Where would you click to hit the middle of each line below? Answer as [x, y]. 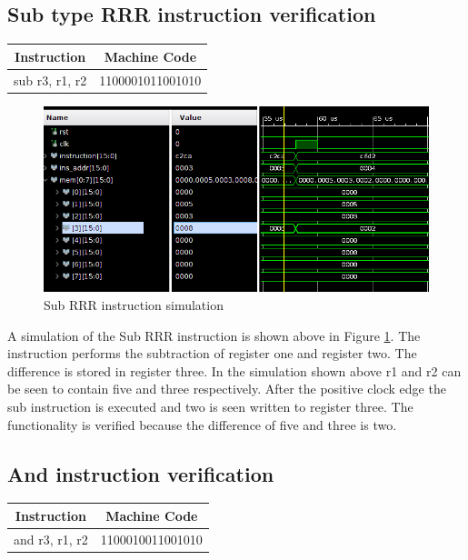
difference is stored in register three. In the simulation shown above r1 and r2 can [234, 370]
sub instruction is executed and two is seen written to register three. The [210, 406]
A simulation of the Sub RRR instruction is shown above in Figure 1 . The [214, 335]
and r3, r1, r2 [51, 539]
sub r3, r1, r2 [50, 80]
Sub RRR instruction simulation [134, 304]
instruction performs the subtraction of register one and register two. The [212, 353]
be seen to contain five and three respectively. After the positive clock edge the [227, 389]
